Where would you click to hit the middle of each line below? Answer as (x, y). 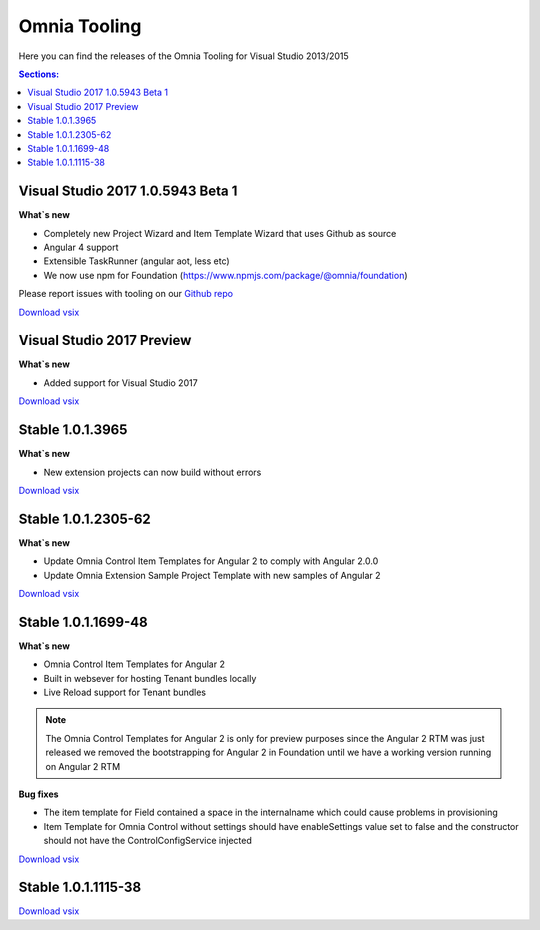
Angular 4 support (81, 247)
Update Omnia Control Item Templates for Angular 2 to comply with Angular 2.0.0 (211, 561)
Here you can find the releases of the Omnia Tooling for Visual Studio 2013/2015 (183, 56)
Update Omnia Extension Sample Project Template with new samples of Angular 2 (212, 575)
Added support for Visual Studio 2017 (121, 382)
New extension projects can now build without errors (152, 472)
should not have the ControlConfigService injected (147, 841)
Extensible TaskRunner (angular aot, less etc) (136, 261)
